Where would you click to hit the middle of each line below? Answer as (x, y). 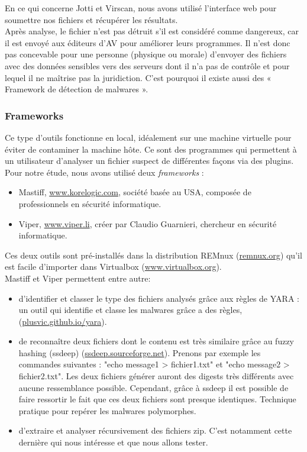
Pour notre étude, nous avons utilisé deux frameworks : (104, 172)
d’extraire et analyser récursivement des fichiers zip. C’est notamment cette (155, 430)
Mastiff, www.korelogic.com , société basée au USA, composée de (135, 192)
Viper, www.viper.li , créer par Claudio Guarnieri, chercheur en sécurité (148, 223)
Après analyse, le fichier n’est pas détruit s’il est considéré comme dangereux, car (152, 31)
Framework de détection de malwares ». (77, 89)
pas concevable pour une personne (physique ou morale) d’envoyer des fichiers (146, 54)
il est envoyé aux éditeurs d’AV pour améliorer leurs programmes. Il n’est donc (148, 42)
